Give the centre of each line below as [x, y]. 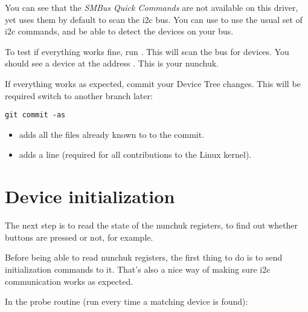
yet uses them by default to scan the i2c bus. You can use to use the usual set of [154, 19]
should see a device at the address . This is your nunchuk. [112, 63]
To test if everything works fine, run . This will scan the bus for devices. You [147, 51]
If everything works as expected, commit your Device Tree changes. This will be [153, 83]
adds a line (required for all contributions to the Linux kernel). [135, 154]
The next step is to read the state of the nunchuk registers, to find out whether [152, 225]
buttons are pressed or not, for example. [79, 237]
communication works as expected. [69, 281]
